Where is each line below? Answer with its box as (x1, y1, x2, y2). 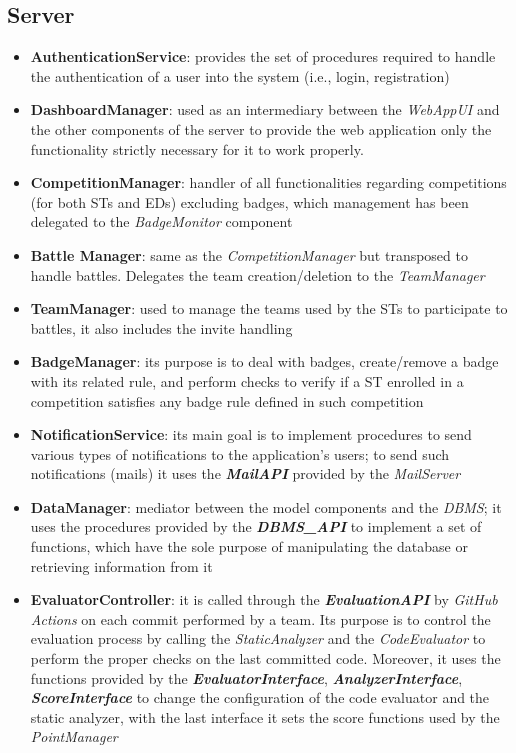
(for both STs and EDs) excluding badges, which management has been (30, 191, 469, 212)
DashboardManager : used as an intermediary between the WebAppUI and (30, 99, 500, 120)
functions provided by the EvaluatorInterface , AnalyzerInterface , (30, 667, 463, 688)
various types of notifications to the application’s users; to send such (30, 443, 450, 464)
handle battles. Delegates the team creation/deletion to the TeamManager (30, 264, 485, 285)
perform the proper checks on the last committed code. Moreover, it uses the (30, 648, 501, 669)
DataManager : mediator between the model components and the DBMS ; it (30, 496, 502, 517)
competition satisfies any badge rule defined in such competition (30, 390, 424, 411)
